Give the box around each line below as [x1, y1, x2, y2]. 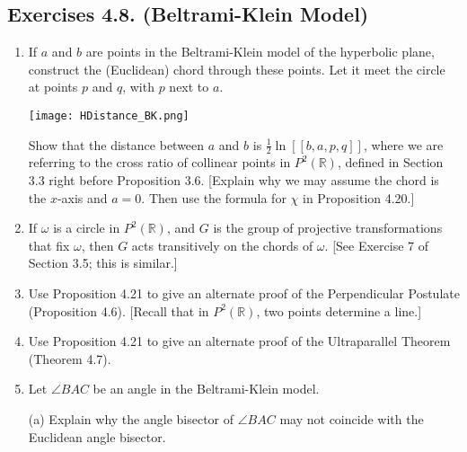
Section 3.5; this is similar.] [28, 253, 178, 272]
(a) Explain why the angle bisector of [28, 410, 234, 428]
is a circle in [53, 218, 120, 237]
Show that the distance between [28, 135, 205, 154]
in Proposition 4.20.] [302, 188, 415, 207]
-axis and [57, 188, 108, 207]
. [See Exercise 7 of [324, 235, 428, 254]
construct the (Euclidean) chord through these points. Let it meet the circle [28, 59, 445, 78]
